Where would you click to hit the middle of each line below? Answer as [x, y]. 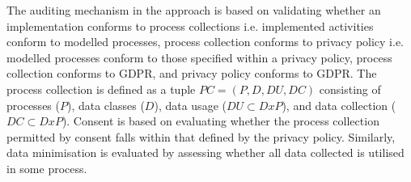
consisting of [350, 89]
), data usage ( [190, 105]
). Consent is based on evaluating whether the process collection [220, 121]
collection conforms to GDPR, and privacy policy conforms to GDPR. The [192, 73]
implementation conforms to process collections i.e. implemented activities [190, 25]
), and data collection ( [339, 105]
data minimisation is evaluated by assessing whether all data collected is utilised [205, 152]
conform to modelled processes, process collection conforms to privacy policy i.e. [205, 42]
